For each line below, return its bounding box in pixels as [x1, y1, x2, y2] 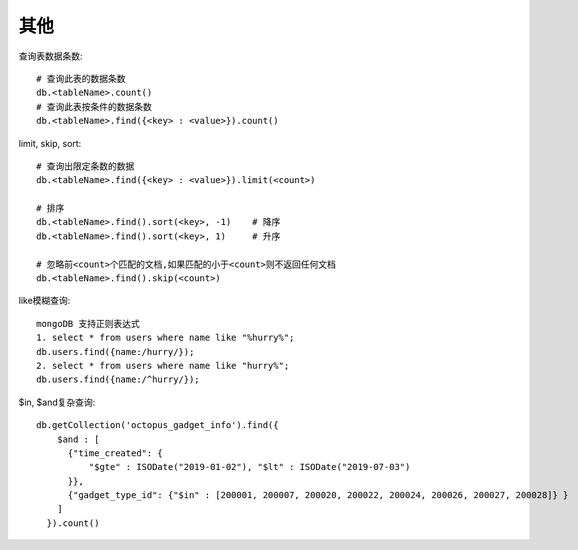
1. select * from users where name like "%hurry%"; [36, 332, 295, 344]
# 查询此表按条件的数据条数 [36, 101, 152, 112]
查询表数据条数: [18, 50, 84, 62]
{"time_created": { [67, 447, 164, 459]
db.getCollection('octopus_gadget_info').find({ [36, 420, 279, 431]
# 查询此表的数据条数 [36, 73, 126, 84]
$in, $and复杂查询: [18, 396, 96, 408]
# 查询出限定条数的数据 [36, 160, 135, 172]
